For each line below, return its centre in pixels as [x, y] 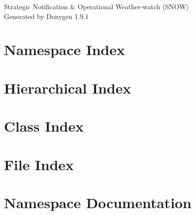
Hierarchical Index [68, 88]
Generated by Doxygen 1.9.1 [46, 16]
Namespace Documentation [98, 202]
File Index [39, 164]
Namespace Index [65, 49]
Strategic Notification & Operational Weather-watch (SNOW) [97, 6]
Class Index [44, 126]
